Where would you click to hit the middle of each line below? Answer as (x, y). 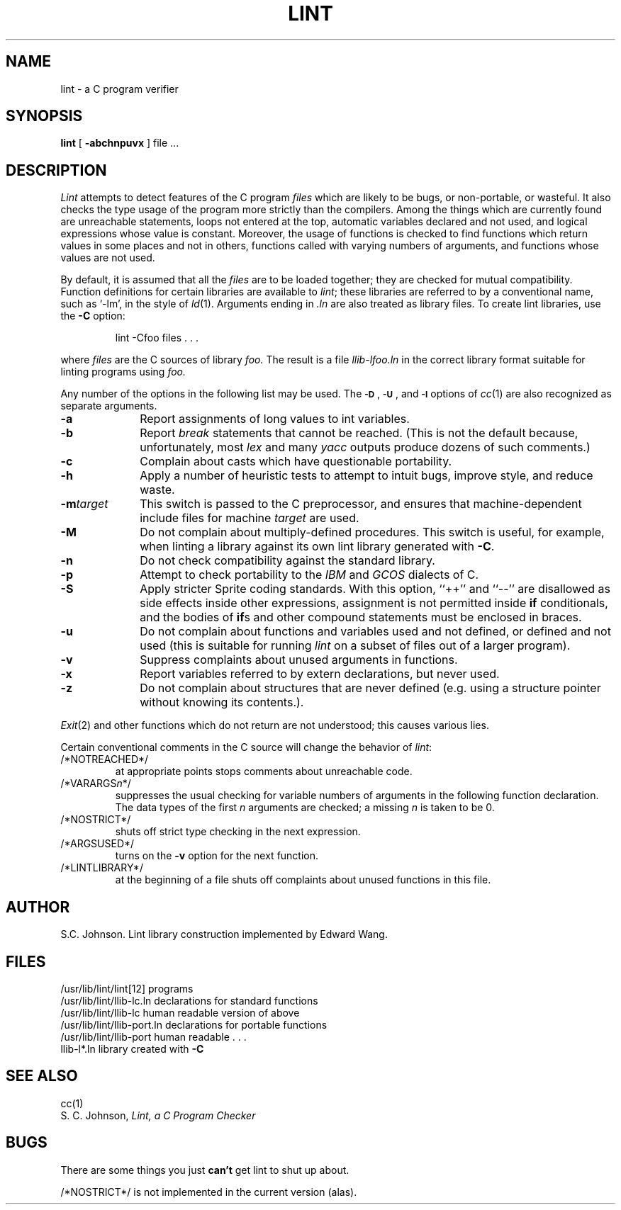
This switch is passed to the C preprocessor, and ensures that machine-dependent (361, 504)
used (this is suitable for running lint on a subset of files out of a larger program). (355, 646)
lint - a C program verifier (119, 89)
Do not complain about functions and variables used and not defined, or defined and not (375, 632)
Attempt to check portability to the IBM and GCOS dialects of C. (309, 575)
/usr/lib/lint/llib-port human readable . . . (153, 1036)
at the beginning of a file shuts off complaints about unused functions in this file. (303, 880)
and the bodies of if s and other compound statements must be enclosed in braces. (361, 617)
